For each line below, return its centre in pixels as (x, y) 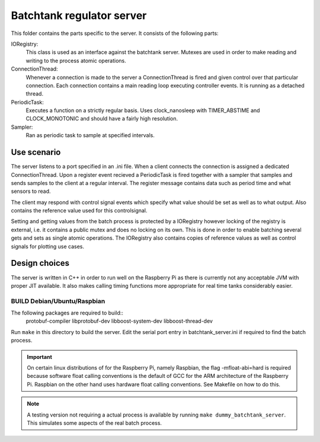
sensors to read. (31, 191)
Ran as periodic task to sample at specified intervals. (90, 135)
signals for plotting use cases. (48, 246)
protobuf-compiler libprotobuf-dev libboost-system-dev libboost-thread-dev (119, 321)
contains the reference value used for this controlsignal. (79, 211)
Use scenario (36, 152)
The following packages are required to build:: (67, 313)
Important (40, 357)
